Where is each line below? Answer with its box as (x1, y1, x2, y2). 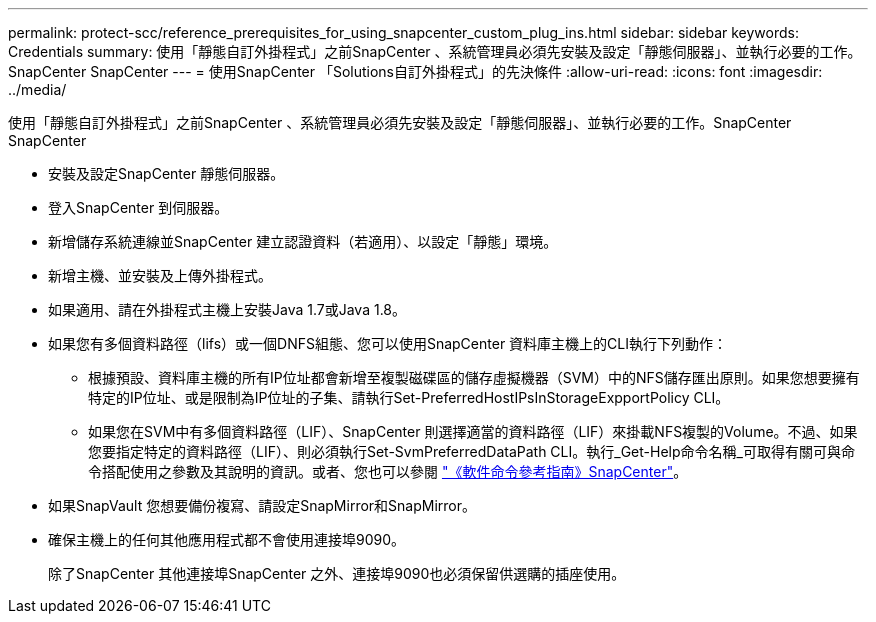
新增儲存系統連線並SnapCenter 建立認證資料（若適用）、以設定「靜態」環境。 (48, 233, 558, 250)
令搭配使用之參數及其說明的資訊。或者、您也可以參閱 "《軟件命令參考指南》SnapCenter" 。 (88, 463, 688, 480)
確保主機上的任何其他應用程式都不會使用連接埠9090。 (48, 531, 406, 548)
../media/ (8, 81, 67, 98)
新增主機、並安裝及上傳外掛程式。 (48, 267, 272, 284)
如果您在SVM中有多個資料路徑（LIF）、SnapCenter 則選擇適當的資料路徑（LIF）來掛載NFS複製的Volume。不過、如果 (88, 423, 858, 440)
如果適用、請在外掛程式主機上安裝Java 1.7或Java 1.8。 (48, 301, 407, 318)
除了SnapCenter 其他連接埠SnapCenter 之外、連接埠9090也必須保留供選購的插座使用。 (48, 565, 626, 582)
